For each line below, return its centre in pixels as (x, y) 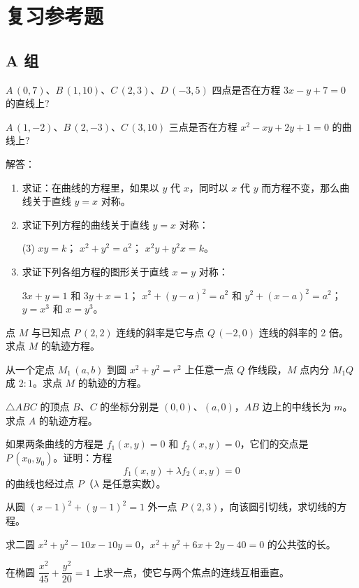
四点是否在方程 (246, 89)
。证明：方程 (83, 457)
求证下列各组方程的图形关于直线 (95, 271)
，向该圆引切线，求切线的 (278, 507)
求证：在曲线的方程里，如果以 (90, 187)
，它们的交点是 (274, 444)
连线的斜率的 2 (292, 332)
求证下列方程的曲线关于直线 (86, 224)
